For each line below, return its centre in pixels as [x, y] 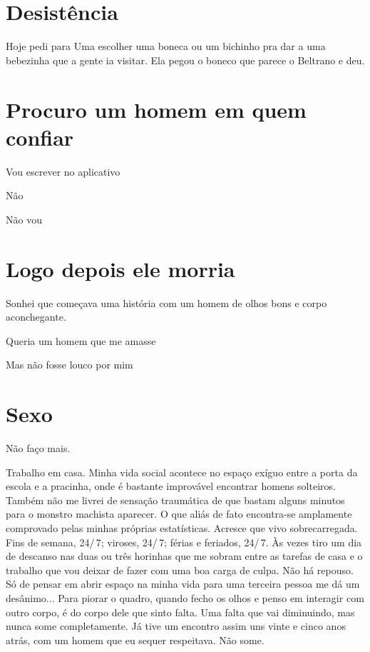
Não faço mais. [38, 448]
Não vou [24, 219]
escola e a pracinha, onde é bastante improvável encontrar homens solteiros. [171, 486]
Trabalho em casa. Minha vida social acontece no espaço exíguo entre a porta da [182, 472]
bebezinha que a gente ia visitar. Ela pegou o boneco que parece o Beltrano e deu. [185, 60]
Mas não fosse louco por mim [70, 365]
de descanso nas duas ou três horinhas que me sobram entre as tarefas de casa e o [184, 556]
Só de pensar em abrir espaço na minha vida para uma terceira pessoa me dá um [183, 584]
